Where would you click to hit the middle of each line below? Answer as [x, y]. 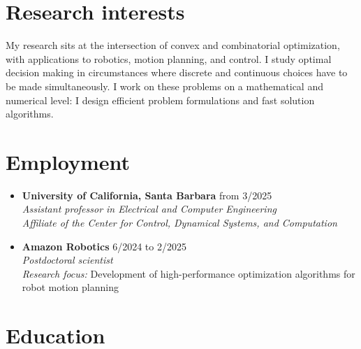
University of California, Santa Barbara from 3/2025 [147, 195]
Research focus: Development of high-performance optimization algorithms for [189, 273]
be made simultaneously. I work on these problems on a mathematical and [164, 86]
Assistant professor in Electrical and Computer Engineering [149, 209]
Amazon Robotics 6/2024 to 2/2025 [104, 246]
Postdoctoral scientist [67, 260]
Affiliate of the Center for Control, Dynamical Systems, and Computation [179, 222]
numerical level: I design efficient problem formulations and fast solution [160, 100]
